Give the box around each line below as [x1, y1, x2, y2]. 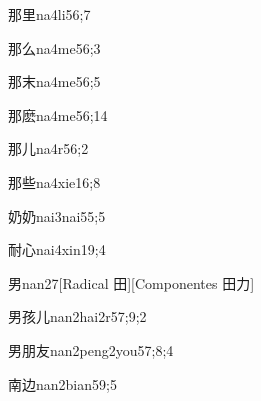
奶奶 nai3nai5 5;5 [8, 205, 106, 226]
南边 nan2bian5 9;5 [8, 373, 117, 394]
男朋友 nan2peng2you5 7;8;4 [8, 339, 174, 360]
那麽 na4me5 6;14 [8, 104, 108, 125]
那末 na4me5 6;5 [8, 71, 101, 92]
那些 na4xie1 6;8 [8, 171, 101, 192]
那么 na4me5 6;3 [8, 37, 101, 58]
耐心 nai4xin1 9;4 [8, 239, 106, 260]
